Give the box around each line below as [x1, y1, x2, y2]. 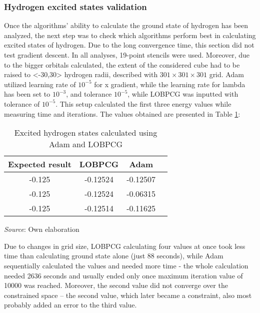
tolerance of [4, 98, 40, 109]
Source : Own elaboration [4, 224, 79, 234]
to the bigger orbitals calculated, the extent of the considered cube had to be [4, 59, 240, 70]
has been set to [4, 89, 50, 99]
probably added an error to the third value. [4, 299, 137, 310]
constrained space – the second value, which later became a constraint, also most [4, 289, 252, 300]
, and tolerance [66, 89, 112, 99]
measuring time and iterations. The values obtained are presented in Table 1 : [4, 108, 240, 119]
